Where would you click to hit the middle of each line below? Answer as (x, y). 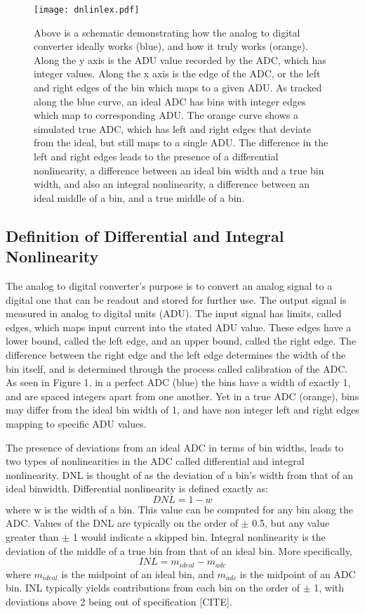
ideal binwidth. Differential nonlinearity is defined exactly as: (137, 488)
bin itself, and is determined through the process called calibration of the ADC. (177, 368)
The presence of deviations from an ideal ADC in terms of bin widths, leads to (175, 447)
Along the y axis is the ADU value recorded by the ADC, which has (180, 59)
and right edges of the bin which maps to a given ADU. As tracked (178, 88)
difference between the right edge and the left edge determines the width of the (176, 354)
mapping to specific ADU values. (76, 423)
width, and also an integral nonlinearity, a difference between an (172, 184)
